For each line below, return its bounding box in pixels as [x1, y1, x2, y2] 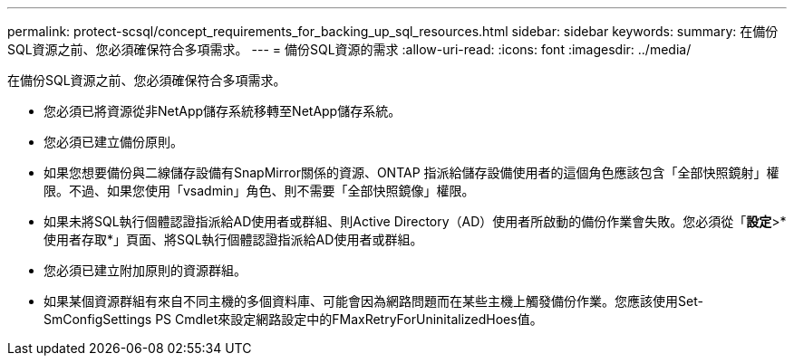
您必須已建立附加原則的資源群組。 [44, 263, 247, 278]
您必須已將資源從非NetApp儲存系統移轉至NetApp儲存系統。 [44, 103, 402, 119]
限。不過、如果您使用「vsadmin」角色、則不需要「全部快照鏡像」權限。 [44, 183, 475, 198]
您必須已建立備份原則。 [44, 134, 183, 149]
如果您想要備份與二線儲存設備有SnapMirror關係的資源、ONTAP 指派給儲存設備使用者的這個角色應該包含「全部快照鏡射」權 [44, 165, 779, 180]
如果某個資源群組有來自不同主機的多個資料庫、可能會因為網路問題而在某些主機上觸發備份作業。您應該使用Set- [44, 293, 703, 309]
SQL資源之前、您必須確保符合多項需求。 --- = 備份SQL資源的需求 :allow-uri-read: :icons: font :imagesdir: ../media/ [7, 42, 692, 57]
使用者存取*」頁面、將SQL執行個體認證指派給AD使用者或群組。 [44, 232, 423, 247]
